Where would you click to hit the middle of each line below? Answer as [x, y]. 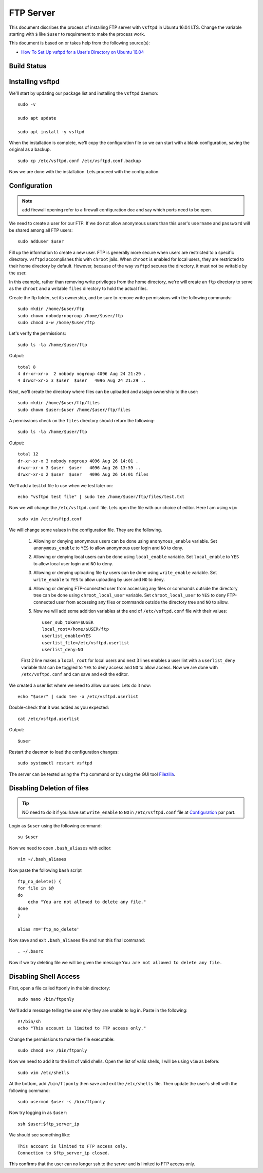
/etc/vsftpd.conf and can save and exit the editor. [75, 674]
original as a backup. [30, 149]
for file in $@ [36, 888]
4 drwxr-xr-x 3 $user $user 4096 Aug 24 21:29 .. [82, 381]
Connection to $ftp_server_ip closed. [64, 1153]
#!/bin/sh [29, 1021]
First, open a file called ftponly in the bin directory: [60, 988]
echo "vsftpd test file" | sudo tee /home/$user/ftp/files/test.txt [101, 497]
